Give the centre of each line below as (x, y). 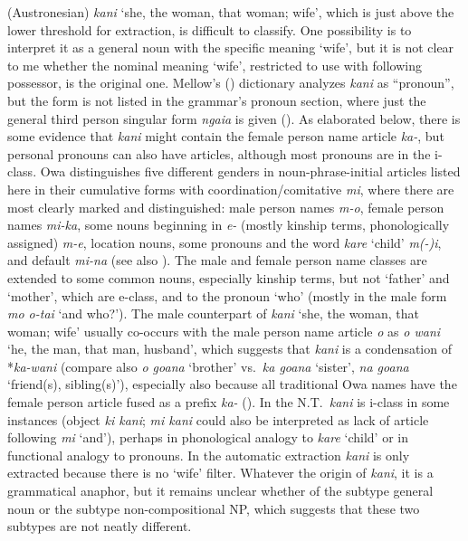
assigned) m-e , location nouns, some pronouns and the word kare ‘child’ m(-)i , (224, 242)
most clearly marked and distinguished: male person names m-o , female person (226, 207)
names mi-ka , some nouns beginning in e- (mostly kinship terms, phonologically (229, 225)
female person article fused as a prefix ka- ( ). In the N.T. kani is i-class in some (229, 402)
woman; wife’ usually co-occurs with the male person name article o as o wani (224, 331)
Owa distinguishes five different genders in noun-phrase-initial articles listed (250, 171)
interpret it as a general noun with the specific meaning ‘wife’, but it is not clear (231, 47)
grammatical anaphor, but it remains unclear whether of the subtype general (220, 491)
